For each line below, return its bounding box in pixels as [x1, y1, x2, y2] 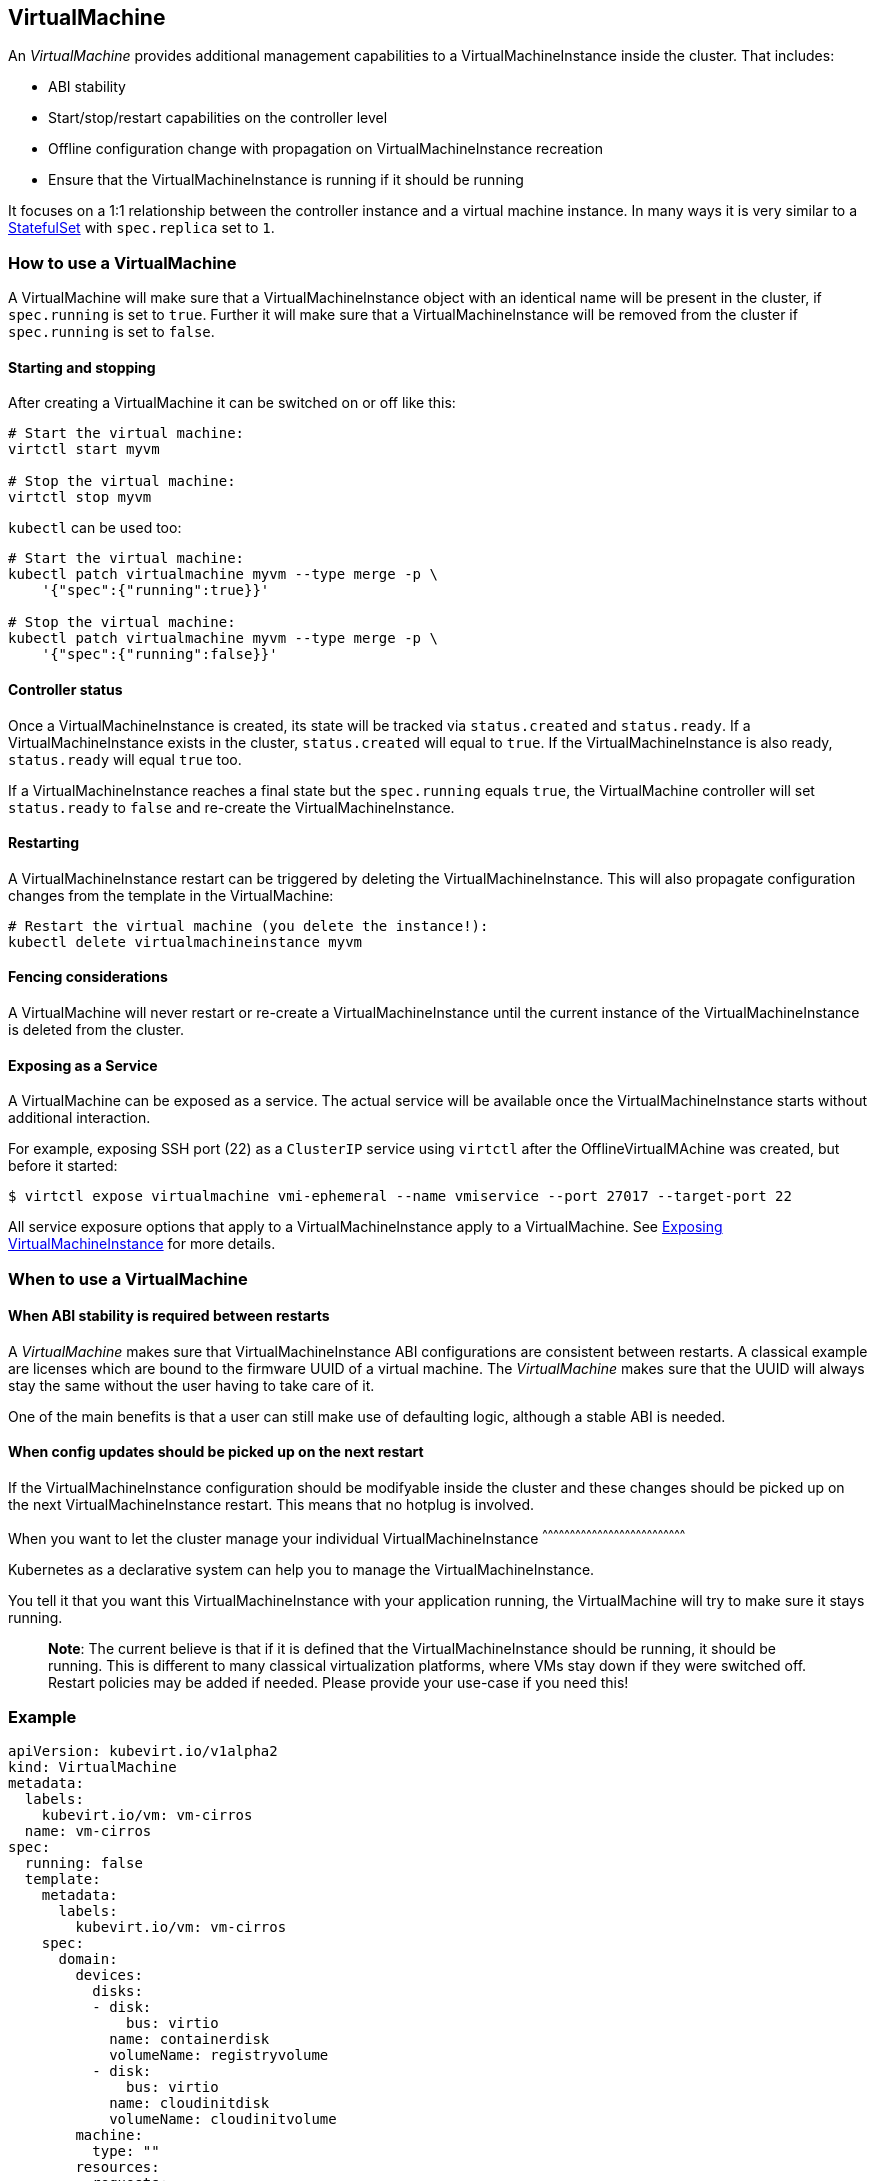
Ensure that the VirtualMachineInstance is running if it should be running [48, 171, 524, 189]
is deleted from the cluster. [8, 1021, 184, 1039]
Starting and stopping [8, 358, 156, 376]
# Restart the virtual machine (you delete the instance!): [8, 917, 489, 934]
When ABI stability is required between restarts [8, 1307, 330, 1325]
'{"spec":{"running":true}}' [41, 582, 270, 599]
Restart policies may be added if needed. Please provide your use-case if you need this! [48, 1673, 629, 1691]
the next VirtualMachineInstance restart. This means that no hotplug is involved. [8, 1496, 535, 1514]
